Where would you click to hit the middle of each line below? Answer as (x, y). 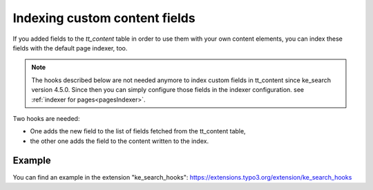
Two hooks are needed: (46, 118)
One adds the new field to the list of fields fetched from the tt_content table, (138, 131)
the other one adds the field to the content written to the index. (119, 141)
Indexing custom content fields (104, 18)
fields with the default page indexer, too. (70, 48)
